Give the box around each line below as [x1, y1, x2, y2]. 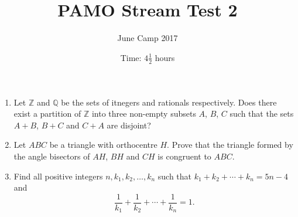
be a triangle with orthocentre [49, 138, 157, 151]
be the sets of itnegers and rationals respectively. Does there [61, 96, 277, 108]
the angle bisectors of [13, 150, 90, 162]
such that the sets [230, 107, 294, 120]
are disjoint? [107, 118, 151, 131]
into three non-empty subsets [91, 107, 196, 120]
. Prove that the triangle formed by [167, 138, 293, 151]
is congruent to [157, 150, 211, 162]
